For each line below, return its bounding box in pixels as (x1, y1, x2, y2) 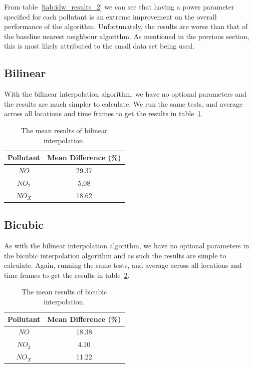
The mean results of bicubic (22, 286, 107, 297)
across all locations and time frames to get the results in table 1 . (4, 108, 203, 119)
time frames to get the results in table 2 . (4, 269, 130, 280)
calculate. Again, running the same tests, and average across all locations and (4, 260, 242, 270)
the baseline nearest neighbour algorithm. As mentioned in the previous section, (4, 31, 249, 41)
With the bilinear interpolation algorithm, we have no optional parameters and (4, 89, 246, 99)
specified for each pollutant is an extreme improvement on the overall (4, 11, 217, 22)
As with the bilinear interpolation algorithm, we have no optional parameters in (4, 240, 249, 250)
